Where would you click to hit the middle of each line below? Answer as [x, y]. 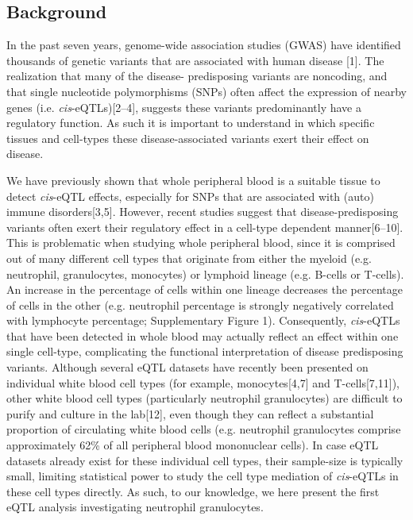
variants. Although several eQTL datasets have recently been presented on [187, 367]
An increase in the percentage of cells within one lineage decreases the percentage [205, 289]
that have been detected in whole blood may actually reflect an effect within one [203, 335]
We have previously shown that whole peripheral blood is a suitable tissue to [193, 180]
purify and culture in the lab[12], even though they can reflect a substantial [190, 413]
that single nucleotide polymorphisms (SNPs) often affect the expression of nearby [206, 91]
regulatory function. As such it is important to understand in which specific [191, 123]
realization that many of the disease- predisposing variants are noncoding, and [197, 76]
